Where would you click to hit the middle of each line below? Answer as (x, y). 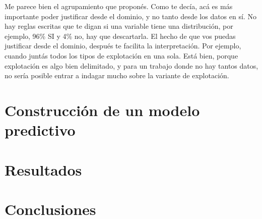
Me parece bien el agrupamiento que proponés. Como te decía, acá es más (119, 6)
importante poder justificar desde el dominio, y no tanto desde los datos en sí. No (130, 16)
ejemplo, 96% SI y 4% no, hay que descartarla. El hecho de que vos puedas (120, 36)
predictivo (40, 130)
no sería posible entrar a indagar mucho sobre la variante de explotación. (117, 75)
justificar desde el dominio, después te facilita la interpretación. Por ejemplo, (123, 46)
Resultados (43, 169)
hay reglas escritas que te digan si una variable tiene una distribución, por (119, 26)
